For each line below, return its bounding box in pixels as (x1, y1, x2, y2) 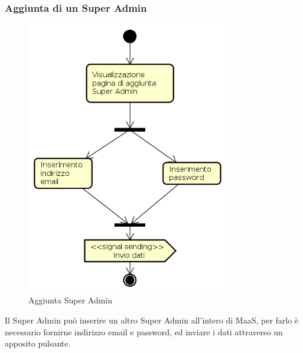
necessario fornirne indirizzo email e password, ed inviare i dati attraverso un (5, 325, 283, 338)
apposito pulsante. (5, 337, 71, 349)
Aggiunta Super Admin (28, 294, 113, 306)
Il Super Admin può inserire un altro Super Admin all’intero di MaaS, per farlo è (5, 313, 299, 326)
